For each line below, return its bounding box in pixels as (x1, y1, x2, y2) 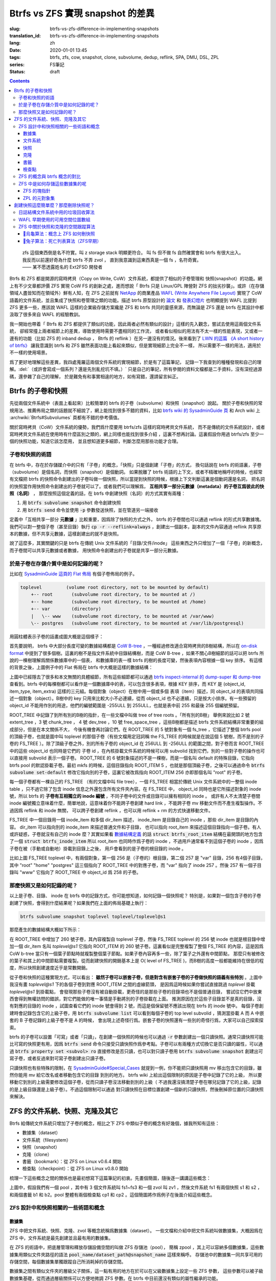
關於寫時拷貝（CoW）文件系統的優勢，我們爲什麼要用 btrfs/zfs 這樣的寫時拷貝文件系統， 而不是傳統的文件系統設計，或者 (9, 424, 265, 430)
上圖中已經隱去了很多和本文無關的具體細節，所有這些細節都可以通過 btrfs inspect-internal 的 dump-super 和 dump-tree (9, 674, 261, 680)
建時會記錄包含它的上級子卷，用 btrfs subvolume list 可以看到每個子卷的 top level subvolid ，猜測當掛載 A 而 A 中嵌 (9, 1010, 264, 1016)
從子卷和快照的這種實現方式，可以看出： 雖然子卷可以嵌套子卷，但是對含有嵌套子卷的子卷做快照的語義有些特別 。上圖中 (9, 974, 263, 980)
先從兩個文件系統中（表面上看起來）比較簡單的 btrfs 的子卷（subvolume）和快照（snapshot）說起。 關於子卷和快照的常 (9, 400, 263, 406)
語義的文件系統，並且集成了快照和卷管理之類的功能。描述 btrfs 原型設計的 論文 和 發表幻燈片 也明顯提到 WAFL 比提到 (9, 297, 257, 303)
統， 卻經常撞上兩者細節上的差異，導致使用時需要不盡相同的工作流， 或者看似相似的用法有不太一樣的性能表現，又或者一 (9, 328, 263, 334)
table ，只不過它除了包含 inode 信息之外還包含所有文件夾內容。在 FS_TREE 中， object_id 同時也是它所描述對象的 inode (9, 786, 262, 792)
